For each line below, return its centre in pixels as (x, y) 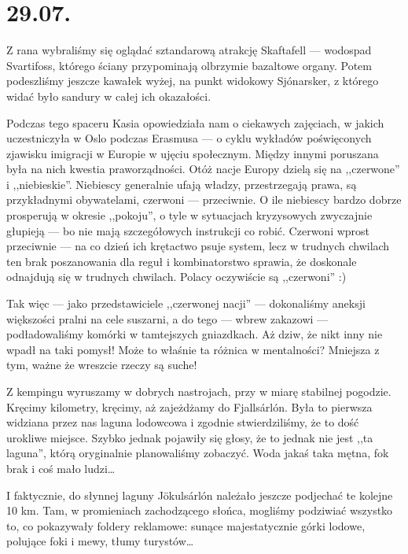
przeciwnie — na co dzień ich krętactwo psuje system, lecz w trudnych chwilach (198, 246)
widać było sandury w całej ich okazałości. (109, 96)
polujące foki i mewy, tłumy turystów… (100, 541)
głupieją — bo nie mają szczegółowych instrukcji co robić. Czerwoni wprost (188, 230)
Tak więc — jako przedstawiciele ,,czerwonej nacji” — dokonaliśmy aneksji (186, 303)
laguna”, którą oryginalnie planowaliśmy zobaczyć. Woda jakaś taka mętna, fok (198, 453)
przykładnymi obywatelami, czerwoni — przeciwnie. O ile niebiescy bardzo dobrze (204, 199)
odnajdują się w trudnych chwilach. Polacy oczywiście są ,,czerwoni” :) (176, 277)
